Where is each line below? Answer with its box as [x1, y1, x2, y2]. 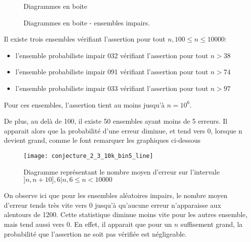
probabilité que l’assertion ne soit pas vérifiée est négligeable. [4, 228, 187, 239]
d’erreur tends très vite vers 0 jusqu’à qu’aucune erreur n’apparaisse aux [4, 199, 221, 210]
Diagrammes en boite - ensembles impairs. [23, 17, 150, 27]
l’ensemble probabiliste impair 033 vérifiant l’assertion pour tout [15, 83, 208, 93]
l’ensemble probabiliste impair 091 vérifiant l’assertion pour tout [15, 66, 208, 77]
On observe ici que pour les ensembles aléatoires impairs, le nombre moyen [4, 190, 228, 200]
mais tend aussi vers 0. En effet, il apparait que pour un [4, 219, 172, 229]
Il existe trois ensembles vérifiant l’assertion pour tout [4, 34, 165, 44]
